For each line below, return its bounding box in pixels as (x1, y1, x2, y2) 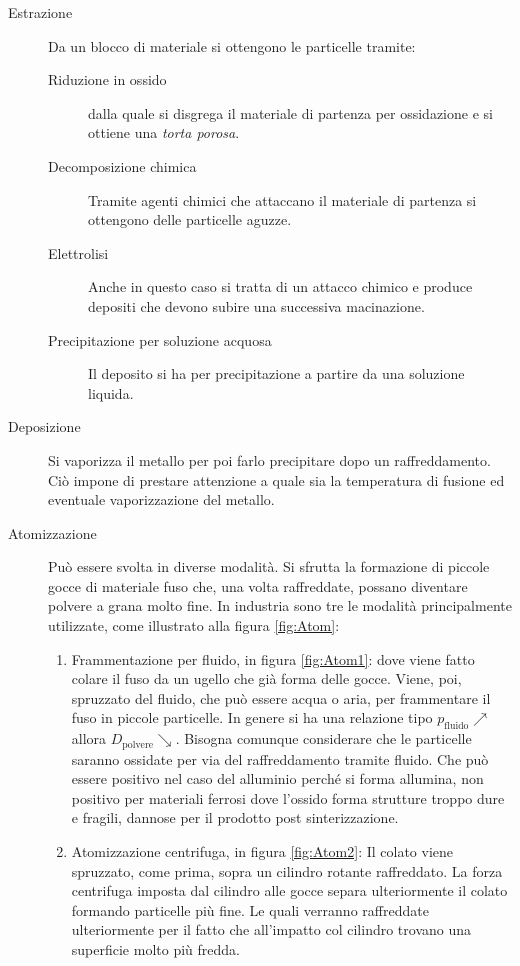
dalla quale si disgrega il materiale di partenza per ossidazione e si (88, 102, 493, 123)
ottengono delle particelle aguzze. (88, 209, 292, 230)
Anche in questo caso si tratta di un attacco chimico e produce (88, 276, 473, 297)
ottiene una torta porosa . (88, 122, 240, 143)
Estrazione (8, 2, 73, 22)
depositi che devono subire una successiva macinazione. (88, 295, 425, 316)
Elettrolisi (48, 242, 109, 263)
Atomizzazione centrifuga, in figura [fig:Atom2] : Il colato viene (71, 841, 454, 862)
